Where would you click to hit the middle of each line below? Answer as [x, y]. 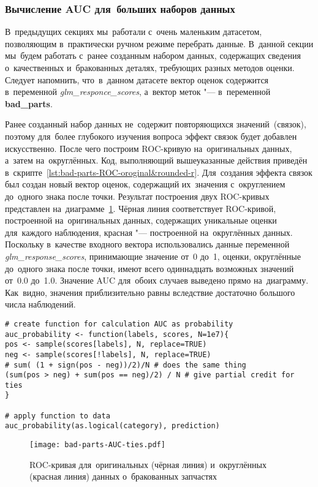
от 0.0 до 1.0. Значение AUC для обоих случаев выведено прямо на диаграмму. [157, 280]
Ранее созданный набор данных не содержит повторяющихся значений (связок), [156, 124]
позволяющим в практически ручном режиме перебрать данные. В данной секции [159, 43]
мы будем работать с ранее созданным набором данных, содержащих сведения [153, 55]
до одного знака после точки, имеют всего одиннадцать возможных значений [150, 268]
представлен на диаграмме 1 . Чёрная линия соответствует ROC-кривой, [141, 208]
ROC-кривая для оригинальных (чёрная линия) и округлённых [148, 464]
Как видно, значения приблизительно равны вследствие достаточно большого [150, 292]
